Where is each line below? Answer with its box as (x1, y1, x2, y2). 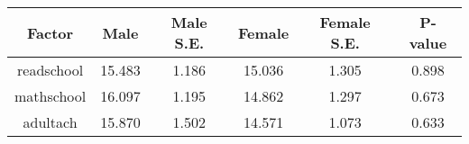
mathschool (14, 85, 87, 106)
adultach (23, 112, 78, 132)
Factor (27, 22, 74, 43)
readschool (17, 59, 84, 80)
